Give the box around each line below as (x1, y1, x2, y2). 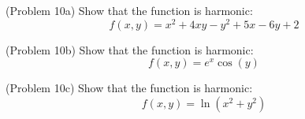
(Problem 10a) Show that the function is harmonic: (6, 2, 253, 18)
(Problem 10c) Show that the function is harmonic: (6, 80, 253, 96)
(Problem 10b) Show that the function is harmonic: (6, 41, 254, 58)
